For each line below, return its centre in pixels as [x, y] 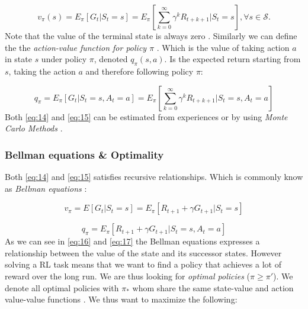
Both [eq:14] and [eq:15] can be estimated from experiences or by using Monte [146, 116]
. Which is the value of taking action [223, 47]
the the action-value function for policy [76, 47]
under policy [64, 59]
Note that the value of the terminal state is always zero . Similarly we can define [151, 36]
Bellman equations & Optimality [84, 154]
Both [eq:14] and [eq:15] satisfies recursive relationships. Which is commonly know [154, 176]
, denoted [111, 59]
